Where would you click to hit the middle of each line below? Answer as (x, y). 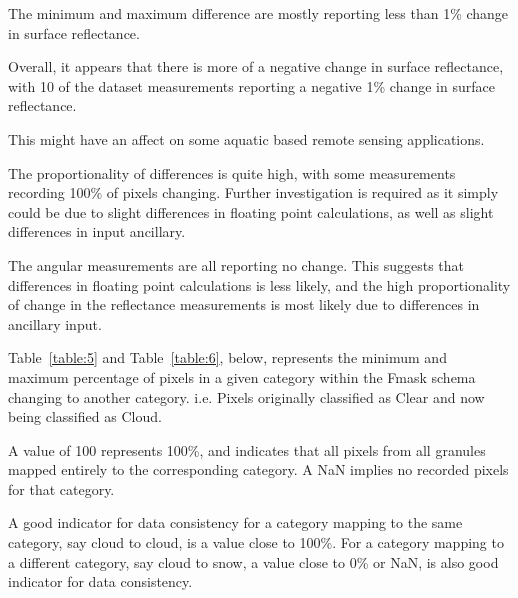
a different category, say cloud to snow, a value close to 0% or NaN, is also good (253, 561)
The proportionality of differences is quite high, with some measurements (232, 172)
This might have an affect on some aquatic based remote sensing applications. (246, 138)
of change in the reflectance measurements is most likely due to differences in (244, 304)
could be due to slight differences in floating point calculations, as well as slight (251, 211)
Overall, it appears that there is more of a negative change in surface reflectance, (256, 66)
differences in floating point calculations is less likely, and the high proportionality (259, 284)
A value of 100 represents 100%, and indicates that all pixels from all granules (247, 449)
